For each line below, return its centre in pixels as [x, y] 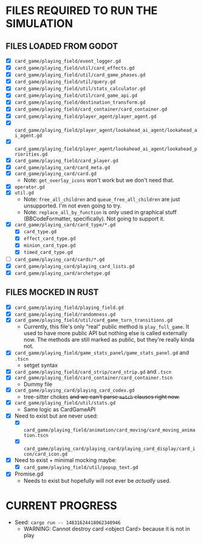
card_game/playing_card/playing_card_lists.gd [74, 266]
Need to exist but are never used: [56, 416]
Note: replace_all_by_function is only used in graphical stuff [100, 212]
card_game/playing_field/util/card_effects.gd [74, 68]
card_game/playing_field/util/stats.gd [65, 403]
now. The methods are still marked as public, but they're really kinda [109, 340]
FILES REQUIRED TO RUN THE [82, 11]
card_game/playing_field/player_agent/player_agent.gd [85, 117]
